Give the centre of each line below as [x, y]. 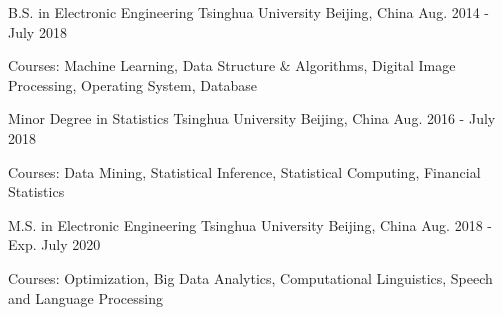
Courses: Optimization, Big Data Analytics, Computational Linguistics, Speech [250, 277]
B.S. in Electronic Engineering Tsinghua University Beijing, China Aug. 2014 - [249, 12]
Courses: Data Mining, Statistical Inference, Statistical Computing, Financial [244, 171]
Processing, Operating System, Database [132, 84]
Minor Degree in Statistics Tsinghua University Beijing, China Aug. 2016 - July [252, 118]
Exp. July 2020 [54, 244]
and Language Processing [85, 297]
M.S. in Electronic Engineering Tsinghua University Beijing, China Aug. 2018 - [250, 224]
